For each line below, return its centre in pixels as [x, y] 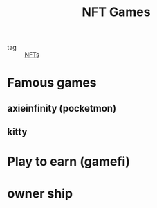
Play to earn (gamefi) [68, 162]
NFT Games [116, 12]
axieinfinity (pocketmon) [62, 108]
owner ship [40, 193]
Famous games [52, 83]
